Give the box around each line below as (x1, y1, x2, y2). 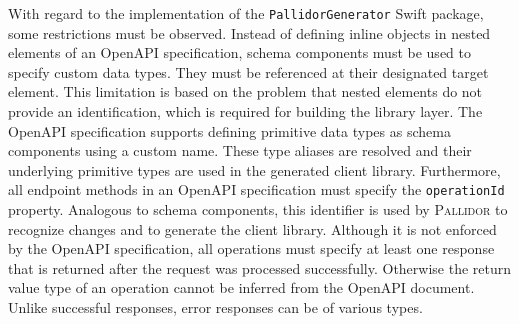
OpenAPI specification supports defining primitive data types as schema (8, 120, 451, 141)
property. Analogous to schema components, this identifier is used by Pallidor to (8, 199, 508, 220)
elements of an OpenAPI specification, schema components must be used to (8, 42, 471, 63)
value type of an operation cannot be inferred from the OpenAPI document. (8, 277, 475, 298)
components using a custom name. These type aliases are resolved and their (8, 140, 472, 161)
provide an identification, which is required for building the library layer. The (8, 101, 483, 122)
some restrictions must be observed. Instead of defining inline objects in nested (8, 22, 491, 43)
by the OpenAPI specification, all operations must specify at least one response (8, 238, 495, 259)
